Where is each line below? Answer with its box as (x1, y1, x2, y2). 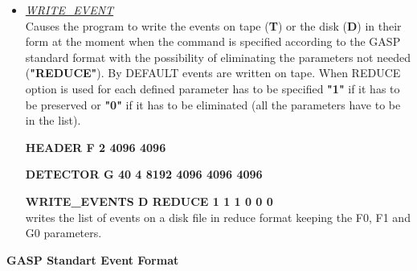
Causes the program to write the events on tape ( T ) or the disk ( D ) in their (25, 17, 402, 34)
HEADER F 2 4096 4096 (25, 138, 166, 155)
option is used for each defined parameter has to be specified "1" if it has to (25, 80, 400, 96)
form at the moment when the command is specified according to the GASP (25, 33, 401, 50)
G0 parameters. (25, 224, 102, 241)
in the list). (25, 112, 81, 129)
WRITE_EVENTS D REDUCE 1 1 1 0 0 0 (25, 192, 273, 209)
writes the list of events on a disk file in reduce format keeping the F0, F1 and (25, 208, 411, 225)
